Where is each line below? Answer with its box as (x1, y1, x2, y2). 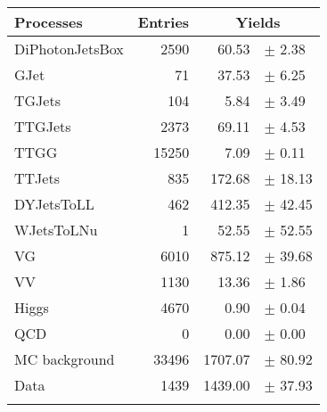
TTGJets (14, 116, 71, 136)
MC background (14, 349, 115, 369)
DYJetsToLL (14, 194, 94, 214)
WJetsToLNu (14, 219, 98, 240)
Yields (235, 12, 281, 32)
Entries (137, 12, 190, 32)
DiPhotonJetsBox (14, 38, 124, 59)
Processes (14, 12, 83, 32)
